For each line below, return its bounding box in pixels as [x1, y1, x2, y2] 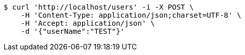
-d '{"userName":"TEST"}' [21, 27, 125, 35]
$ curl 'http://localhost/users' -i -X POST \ [4, 3, 194, 11]
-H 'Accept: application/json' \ [21, 19, 155, 27]
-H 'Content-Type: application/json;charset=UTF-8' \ [21, 11, 241, 19]
